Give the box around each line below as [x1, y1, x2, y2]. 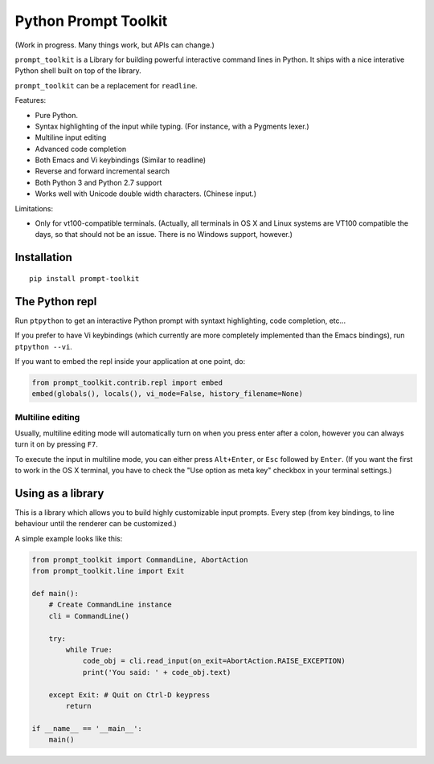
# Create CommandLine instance [48, 600, 172, 610]
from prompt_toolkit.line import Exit [31, 566, 185, 576]
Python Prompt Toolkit [14, 12, 168, 30]
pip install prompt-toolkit [29, 274, 140, 283]
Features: [14, 96, 47, 105]
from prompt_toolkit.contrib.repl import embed [31, 378, 223, 387]
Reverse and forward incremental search [35, 166, 170, 176]
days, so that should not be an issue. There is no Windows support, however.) [35, 230, 293, 239]
